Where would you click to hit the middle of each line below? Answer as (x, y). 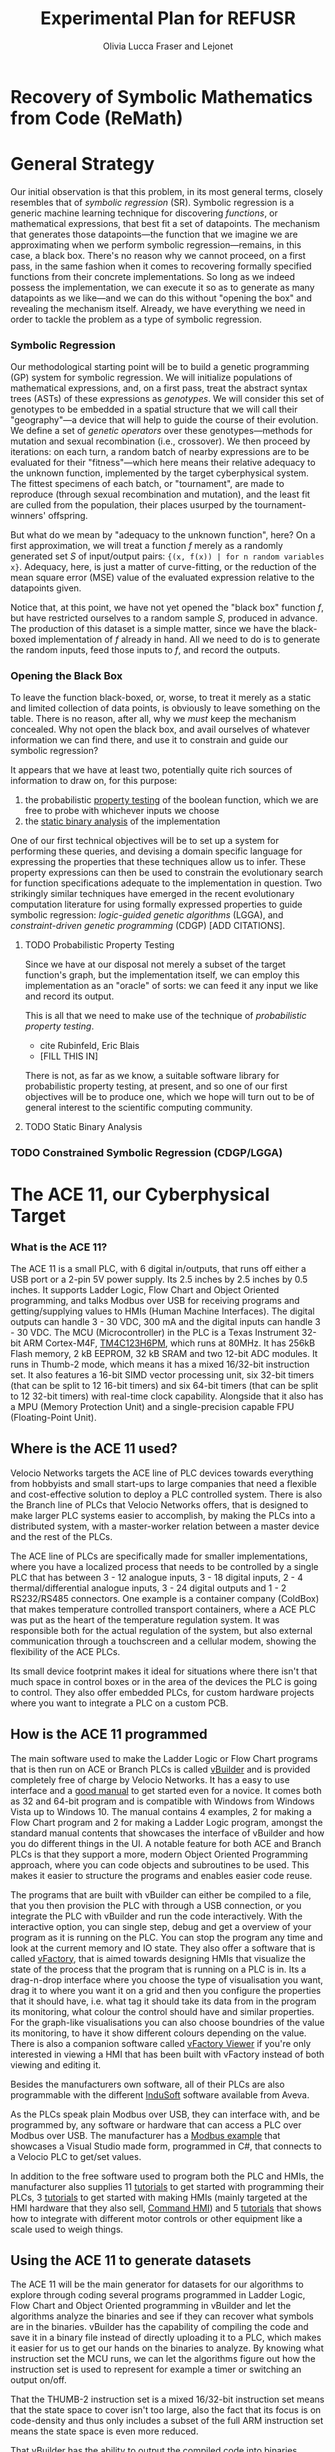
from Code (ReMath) (96, 118)
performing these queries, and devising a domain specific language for (156, 851)
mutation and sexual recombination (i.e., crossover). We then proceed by (160, 441)
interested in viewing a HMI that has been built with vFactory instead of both (167, 2054)
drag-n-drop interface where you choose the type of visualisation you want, (167, 1979)
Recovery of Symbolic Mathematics (161, 96)
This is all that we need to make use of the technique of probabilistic (165, 1016)
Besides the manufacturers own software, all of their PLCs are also (147, 2084)
